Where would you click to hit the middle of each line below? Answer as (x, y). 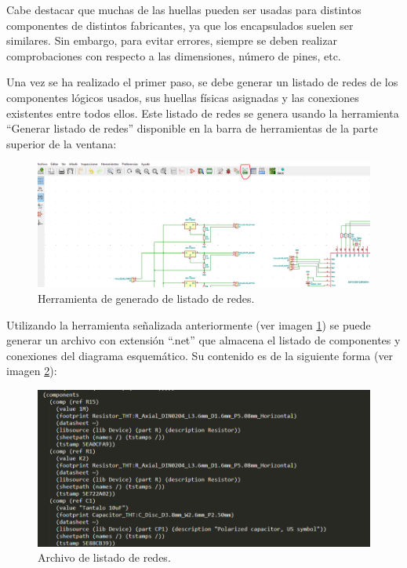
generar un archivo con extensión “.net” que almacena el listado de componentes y (203, 340)
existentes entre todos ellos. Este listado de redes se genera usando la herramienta (203, 113)
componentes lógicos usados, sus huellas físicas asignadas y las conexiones (183, 97)
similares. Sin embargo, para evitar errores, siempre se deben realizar (172, 40)
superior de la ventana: (62, 143)
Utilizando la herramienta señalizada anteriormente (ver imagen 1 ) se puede (189, 324)
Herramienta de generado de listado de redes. (146, 298)
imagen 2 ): (32, 371)
